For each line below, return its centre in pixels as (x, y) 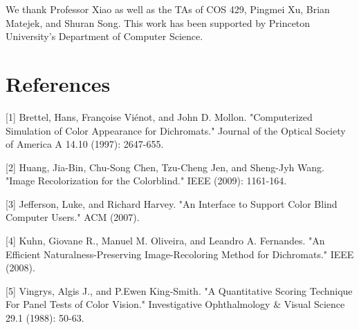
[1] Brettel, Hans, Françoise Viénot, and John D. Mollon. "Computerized (159, 116)
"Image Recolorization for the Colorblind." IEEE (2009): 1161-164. (146, 181)
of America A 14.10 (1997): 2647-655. (85, 144)
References (58, 83)
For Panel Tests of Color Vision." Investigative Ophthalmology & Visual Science (175, 304)
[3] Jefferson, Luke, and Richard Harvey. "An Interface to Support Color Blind (172, 203)
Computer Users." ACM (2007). (73, 217)
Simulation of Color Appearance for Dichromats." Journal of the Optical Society (176, 130)
